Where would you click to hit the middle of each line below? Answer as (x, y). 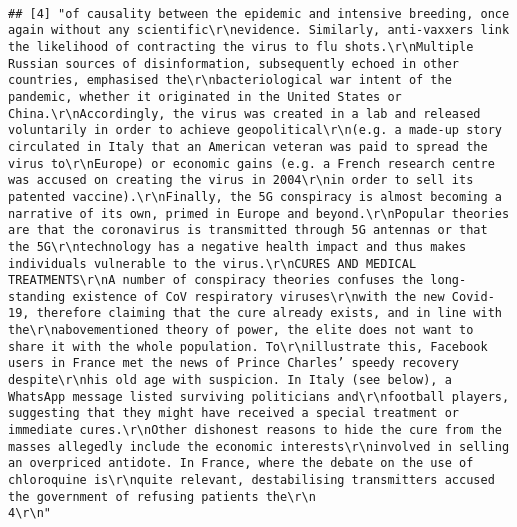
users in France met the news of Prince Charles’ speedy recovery (234, 363)
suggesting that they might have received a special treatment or (234, 413)
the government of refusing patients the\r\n (162, 496)
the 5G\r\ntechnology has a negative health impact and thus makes (237, 246)
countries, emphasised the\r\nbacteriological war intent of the (230, 80)
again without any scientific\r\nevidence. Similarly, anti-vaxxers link (259, 30)
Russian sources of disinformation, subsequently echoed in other (234, 63)
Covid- (473, 296)
